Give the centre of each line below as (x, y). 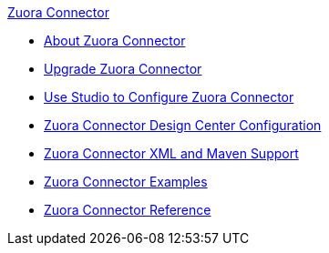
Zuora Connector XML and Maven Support (171, 153)
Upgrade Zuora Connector (123, 69)
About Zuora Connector (115, 40)
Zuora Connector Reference (128, 210)
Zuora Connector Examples (126, 182)
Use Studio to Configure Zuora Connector (169, 97)
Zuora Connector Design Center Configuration (183, 125)
